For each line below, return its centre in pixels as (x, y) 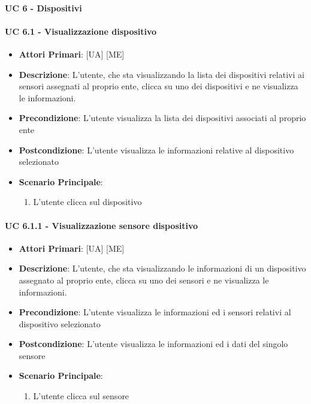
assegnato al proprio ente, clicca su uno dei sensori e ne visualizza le (144, 280)
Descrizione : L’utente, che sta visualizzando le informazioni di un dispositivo (162, 268)
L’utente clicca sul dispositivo (87, 202)
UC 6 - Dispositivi (43, 7)
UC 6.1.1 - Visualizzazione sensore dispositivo (102, 225)
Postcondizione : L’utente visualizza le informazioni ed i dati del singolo (153, 344)
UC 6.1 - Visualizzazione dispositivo (81, 31)
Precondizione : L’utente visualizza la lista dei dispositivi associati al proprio (162, 118)
